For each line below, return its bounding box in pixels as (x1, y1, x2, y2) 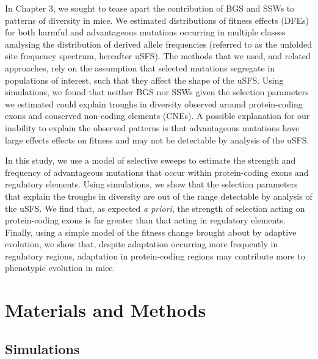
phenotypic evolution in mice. (5, 261, 115, 274)
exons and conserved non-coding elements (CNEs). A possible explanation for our (5, 109, 310, 122)
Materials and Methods (5, 297, 206, 322)
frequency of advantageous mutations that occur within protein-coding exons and (5, 165, 309, 178)
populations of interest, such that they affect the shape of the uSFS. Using (5, 73, 284, 86)
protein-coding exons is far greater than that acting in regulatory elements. (5, 214, 286, 227)
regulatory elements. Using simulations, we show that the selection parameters (5, 178, 298, 190)
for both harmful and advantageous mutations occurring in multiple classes (5, 26, 286, 38)
